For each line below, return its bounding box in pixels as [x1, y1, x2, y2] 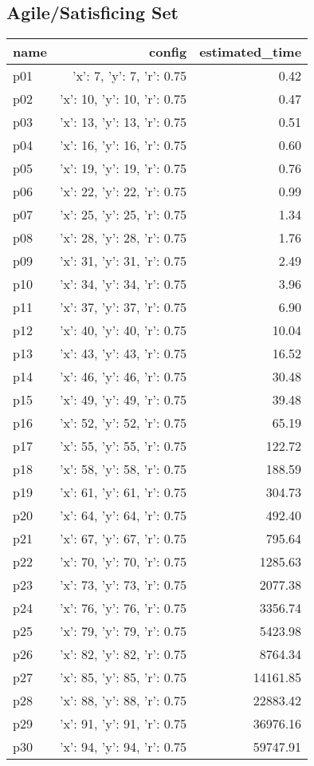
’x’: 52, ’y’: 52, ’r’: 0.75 [59, 413, 187, 432]
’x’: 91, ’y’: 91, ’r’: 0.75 [59, 714, 187, 733]
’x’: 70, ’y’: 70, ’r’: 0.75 [59, 552, 187, 571]
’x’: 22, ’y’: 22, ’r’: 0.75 [59, 182, 187, 201]
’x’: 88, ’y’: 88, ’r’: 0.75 [59, 691, 187, 710]
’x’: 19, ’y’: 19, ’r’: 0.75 [59, 159, 187, 178]
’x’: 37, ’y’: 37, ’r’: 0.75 [59, 298, 187, 317]
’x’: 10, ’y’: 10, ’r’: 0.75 [59, 89, 187, 109]
